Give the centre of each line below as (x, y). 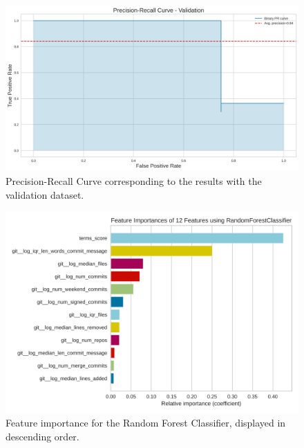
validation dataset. (45, 194)
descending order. (42, 436)
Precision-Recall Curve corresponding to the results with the (134, 180)
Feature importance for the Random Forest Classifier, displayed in (146, 423)
